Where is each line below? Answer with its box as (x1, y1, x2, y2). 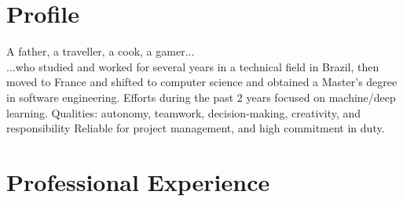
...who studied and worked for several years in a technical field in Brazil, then (6, 58, 379, 74)
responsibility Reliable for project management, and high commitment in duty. (6, 120, 385, 136)
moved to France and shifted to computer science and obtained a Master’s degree (6, 74, 398, 90)
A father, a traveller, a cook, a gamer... (6, 43, 195, 60)
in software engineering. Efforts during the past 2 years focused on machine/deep (6, 88, 396, 105)
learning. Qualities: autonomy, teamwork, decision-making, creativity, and (6, 104, 361, 121)
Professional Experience (6, 165, 270, 197)
